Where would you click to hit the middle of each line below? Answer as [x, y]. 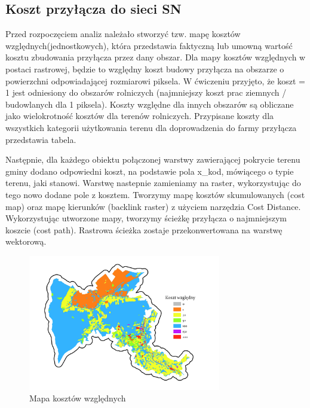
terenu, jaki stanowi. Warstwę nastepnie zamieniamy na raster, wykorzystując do [153, 183]
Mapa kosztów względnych [78, 398]
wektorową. [26, 241]
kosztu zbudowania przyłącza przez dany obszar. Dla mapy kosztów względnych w [156, 57]
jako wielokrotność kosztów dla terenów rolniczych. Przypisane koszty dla [140, 116]
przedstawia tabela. [41, 139]
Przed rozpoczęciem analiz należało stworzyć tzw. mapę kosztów [123, 34]
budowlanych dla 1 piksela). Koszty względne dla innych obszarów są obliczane [150, 104]
